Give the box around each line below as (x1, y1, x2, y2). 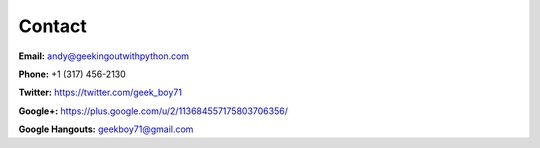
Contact (18, 15, 87, 37)
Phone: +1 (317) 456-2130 (18, 68, 127, 80)
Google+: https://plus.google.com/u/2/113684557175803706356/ (18, 105, 289, 117)
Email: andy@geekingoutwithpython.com (18, 50, 190, 62)
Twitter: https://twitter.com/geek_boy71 (18, 86, 182, 99)
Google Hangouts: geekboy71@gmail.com (18, 123, 194, 135)
